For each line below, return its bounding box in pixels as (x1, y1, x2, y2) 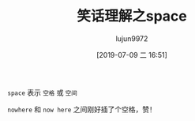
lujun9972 (115, 33, 148, 43)
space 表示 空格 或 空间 (7, 88, 78, 97)
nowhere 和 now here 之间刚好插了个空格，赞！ (7, 104, 157, 114)
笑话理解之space (77, 7, 187, 25)
